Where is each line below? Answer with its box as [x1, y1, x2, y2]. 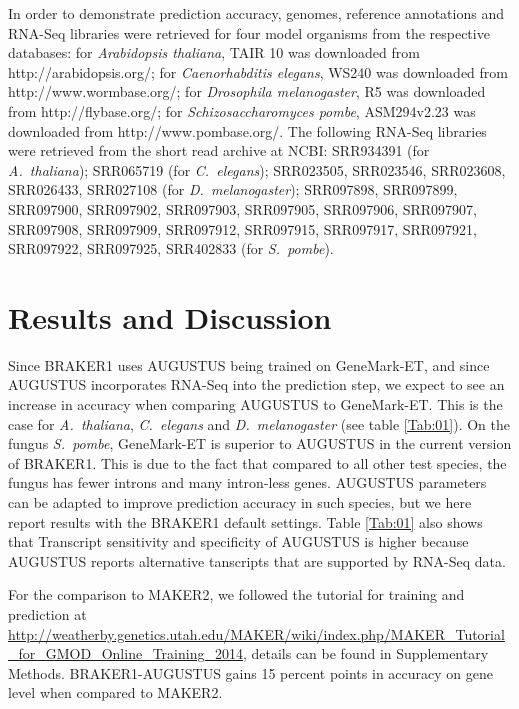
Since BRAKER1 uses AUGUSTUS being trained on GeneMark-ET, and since [8, 354, 490, 375]
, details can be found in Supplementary [242, 643, 489, 664]
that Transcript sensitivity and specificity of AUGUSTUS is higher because [8, 531, 469, 552]
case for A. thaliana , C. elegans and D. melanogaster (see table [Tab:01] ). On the [8, 413, 511, 434]
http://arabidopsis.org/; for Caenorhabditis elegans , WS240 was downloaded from [8, 61, 508, 82]
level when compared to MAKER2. [8, 682, 223, 703]
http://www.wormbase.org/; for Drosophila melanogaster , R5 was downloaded [8, 81, 486, 102]
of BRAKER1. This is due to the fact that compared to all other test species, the [8, 452, 507, 473]
